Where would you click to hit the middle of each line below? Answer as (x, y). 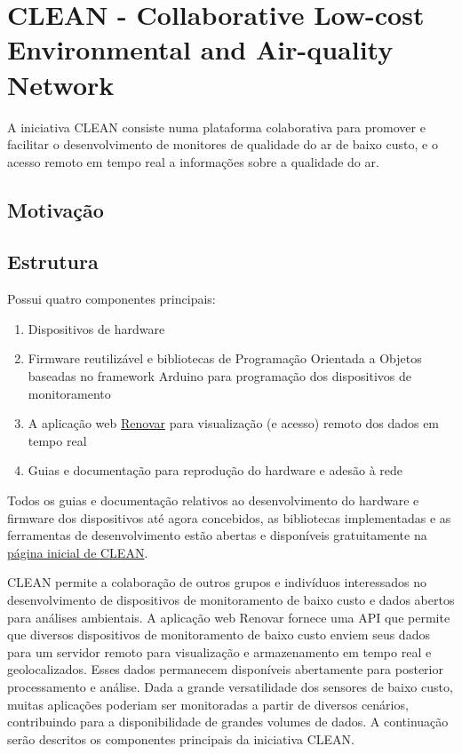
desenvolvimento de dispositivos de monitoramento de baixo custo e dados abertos (231, 599)
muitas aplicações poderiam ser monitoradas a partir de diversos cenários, (208, 704)
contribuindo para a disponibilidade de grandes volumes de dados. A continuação (228, 722)
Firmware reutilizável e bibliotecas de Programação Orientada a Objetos (225, 358)
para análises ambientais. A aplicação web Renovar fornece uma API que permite (229, 617)
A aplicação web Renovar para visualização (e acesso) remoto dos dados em (234, 423)
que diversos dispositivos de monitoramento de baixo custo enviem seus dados (219, 635)
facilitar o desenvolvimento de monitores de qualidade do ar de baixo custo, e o (223, 144)
